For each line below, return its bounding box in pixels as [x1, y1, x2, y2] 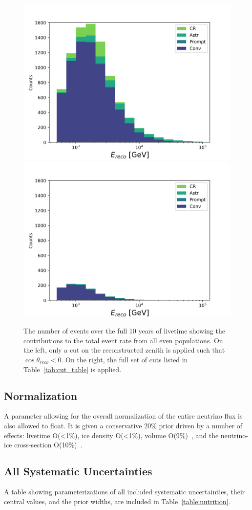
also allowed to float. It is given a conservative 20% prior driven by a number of [4, 420, 243, 430]
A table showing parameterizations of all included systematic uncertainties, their [4, 486, 245, 496]
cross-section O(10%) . [14, 440, 83, 450]
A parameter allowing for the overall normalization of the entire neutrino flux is [4, 411, 243, 421]
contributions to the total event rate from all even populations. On [23, 335, 223, 345]
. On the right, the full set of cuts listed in [61, 354, 188, 364]
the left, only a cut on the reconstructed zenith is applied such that [23, 345, 225, 355]
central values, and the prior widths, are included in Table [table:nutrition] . [4, 496, 231, 506]
